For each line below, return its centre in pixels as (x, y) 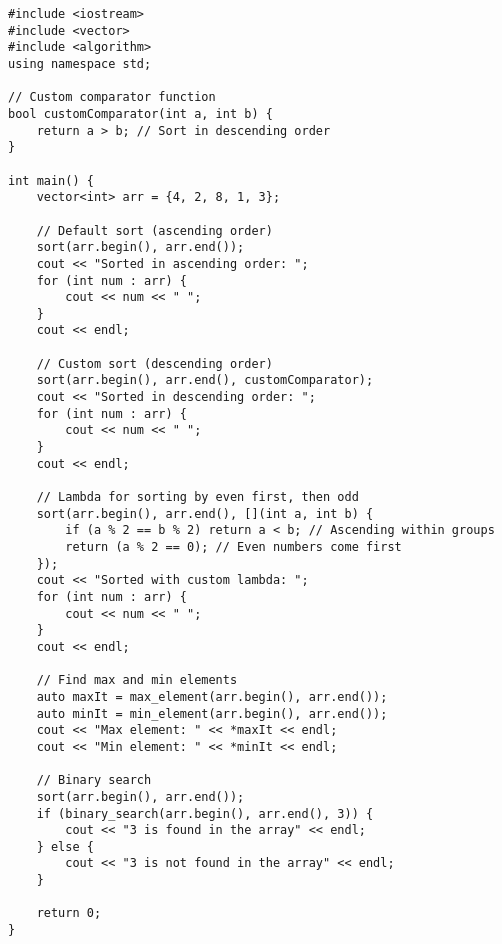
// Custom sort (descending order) (154, 363)
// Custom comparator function (112, 97)
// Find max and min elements (137, 680)
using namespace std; (80, 63)
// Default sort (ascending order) (154, 230)
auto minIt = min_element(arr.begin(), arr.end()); (212, 713)
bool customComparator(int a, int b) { (140, 113)
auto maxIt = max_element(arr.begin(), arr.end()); (212, 696)
